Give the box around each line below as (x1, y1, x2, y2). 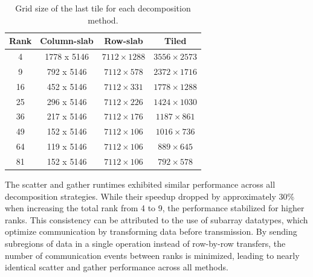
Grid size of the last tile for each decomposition (15, 2, 191, 14)
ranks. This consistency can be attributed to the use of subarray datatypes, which (5, 213, 308, 226)
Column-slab (40, 34, 94, 47)
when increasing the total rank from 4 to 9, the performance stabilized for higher (5, 202, 305, 214)
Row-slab (104, 34, 143, 47)
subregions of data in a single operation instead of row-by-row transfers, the (5, 237, 286, 249)
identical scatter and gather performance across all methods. (5, 261, 228, 273)
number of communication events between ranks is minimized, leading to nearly (5, 249, 300, 261)
